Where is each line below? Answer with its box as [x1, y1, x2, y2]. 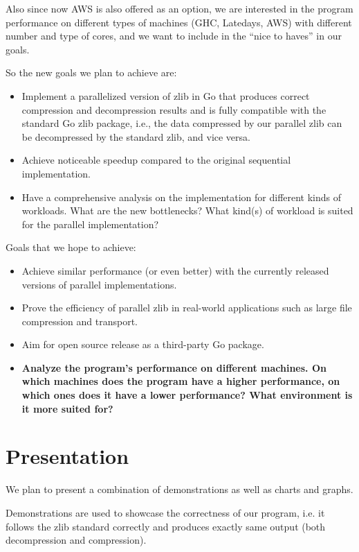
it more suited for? [21, 401, 113, 415]
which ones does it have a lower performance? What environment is [21, 388, 353, 402]
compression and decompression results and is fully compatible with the [21, 102, 326, 117]
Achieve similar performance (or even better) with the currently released [21, 263, 329, 277]
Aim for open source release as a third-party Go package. [21, 337, 264, 352]
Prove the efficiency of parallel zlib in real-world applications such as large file [21, 300, 352, 315]
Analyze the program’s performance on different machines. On [21, 360, 326, 374]
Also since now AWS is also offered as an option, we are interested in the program [6, 1, 353, 15]
